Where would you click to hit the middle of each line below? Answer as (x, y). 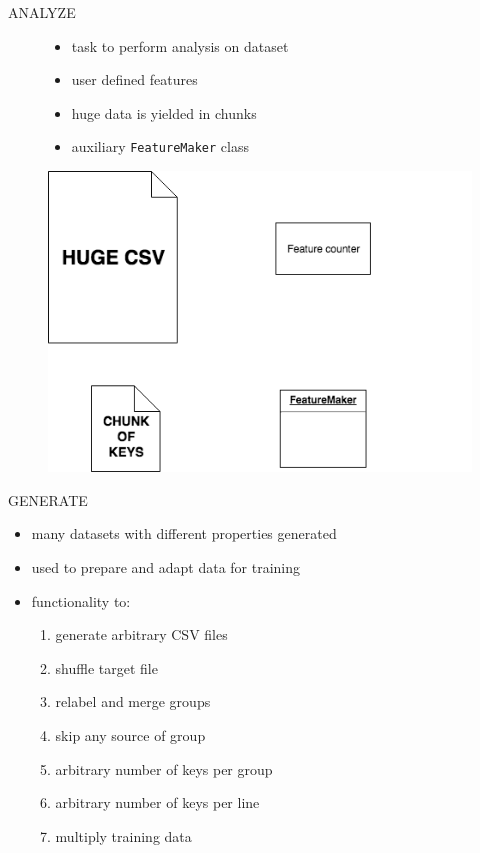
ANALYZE (42, 12)
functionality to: (81, 600)
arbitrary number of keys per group (164, 768)
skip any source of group (130, 735)
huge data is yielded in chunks (164, 112)
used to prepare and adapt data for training (166, 567)
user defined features (134, 79)
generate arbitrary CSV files (141, 634)
